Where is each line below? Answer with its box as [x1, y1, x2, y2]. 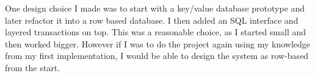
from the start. [5, 61, 60, 74]
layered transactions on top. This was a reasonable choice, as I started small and [5, 26, 306, 38]
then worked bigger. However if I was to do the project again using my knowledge [5, 37, 310, 50]
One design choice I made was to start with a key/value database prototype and [5, 2, 305, 14]
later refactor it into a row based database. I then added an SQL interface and [5, 13, 299, 26]
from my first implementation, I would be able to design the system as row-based [5, 49, 309, 62]
